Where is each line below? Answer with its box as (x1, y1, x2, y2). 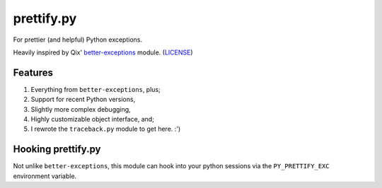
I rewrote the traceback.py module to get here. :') (30, 124, 181, 134)
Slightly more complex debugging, (30, 105, 131, 113)
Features (13, 66, 53, 78)
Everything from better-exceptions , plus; (30, 85, 161, 93)
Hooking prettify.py (13, 143, 101, 155)
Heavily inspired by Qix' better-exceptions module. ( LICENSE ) (13, 48, 194, 57)
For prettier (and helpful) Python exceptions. (13, 35, 143, 44)
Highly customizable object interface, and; (30, 115, 155, 124)
